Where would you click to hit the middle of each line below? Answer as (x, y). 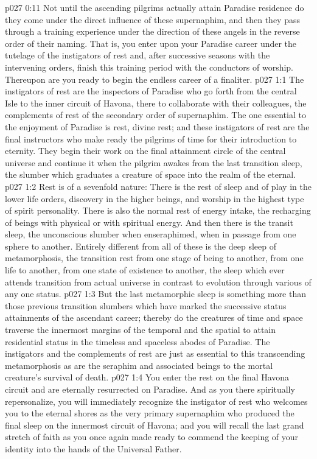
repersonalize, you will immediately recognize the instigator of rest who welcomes (156, 401)
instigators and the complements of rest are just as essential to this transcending (155, 353)
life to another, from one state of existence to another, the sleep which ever (145, 270)
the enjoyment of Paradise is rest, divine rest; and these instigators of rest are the (157, 126)
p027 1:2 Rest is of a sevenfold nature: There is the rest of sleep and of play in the (158, 186)
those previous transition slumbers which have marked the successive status (146, 305)
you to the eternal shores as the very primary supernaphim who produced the (150, 413)
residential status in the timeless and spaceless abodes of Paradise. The (138, 341)
